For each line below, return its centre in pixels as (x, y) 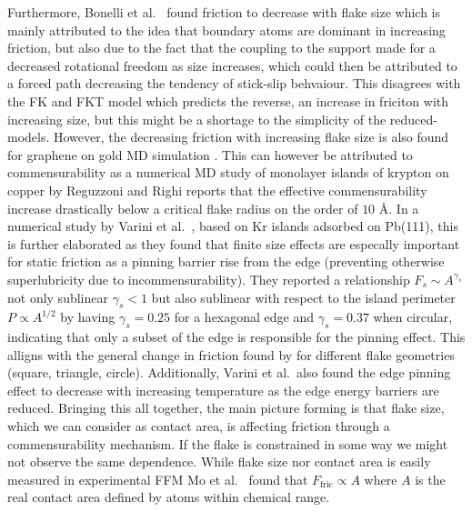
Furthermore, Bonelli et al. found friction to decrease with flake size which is (224, 12)
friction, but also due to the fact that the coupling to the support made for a (221, 48)
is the (430, 479)
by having (88, 317)
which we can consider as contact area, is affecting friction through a (199, 426)
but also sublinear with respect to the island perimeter (303, 297)
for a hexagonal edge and (244, 317)
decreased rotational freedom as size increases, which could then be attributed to (232, 65)
